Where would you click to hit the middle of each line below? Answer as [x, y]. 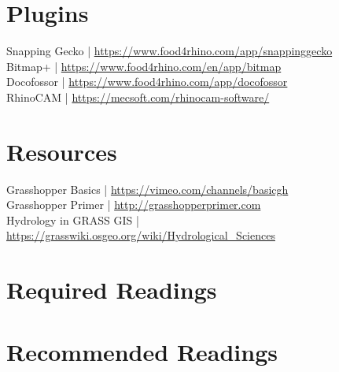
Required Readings [112, 290]
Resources [62, 151]
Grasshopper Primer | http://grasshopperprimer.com [134, 205]
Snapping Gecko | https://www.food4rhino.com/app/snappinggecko [169, 51]
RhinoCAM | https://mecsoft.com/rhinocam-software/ [138, 97]
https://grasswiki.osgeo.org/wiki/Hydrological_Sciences [141, 235]
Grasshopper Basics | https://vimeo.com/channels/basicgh [147, 189]
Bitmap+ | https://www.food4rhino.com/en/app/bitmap [144, 66]
